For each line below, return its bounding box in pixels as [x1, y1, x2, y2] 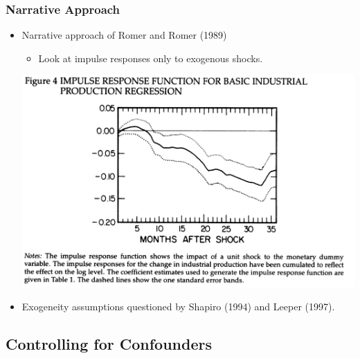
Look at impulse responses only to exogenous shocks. [38, 50, 263, 65]
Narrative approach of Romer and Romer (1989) [21, 28, 227, 42]
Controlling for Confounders [6, 333, 212, 355]
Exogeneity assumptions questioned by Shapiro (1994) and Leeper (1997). [21, 299, 335, 314]
